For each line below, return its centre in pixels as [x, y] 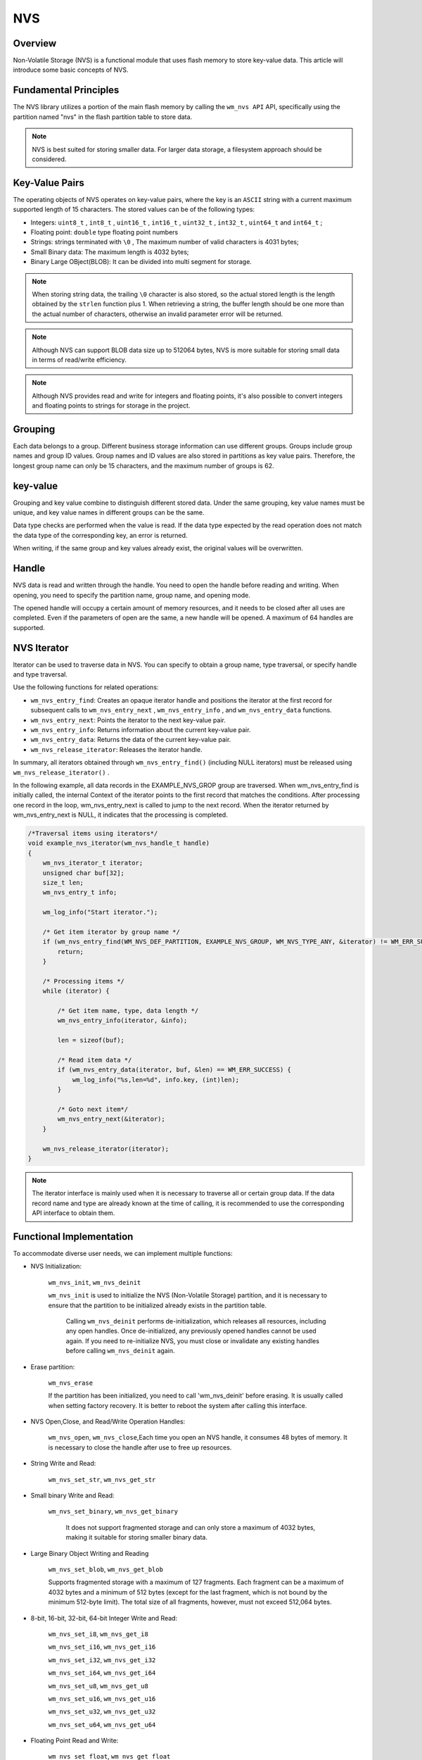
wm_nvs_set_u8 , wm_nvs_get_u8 [98, 1685]
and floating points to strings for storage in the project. [111, 406]
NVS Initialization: [56, 1266]
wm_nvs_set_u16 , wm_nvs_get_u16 [102, 1698]
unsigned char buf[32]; [83, 873]
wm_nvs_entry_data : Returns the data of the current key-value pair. [131, 740]
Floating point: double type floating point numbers [104, 232]
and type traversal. [40, 674]
